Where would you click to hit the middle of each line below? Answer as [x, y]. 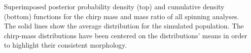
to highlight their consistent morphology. [66, 45]
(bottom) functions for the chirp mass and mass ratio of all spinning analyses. [122, 16]
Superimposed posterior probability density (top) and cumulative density [114, 6]
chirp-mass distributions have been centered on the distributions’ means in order [126, 35]
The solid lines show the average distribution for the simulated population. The [124, 26]
